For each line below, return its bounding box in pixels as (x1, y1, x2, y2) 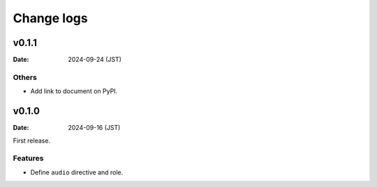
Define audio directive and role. (30, 168, 124, 177)
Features (13, 154, 44, 163)
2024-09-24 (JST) (68, 56, 122, 64)
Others (13, 72, 38, 82)
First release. (13, 136, 51, 145)
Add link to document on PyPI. (30, 87, 118, 95)
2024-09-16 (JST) (68, 124, 121, 132)
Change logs (13, 10, 88, 26)
